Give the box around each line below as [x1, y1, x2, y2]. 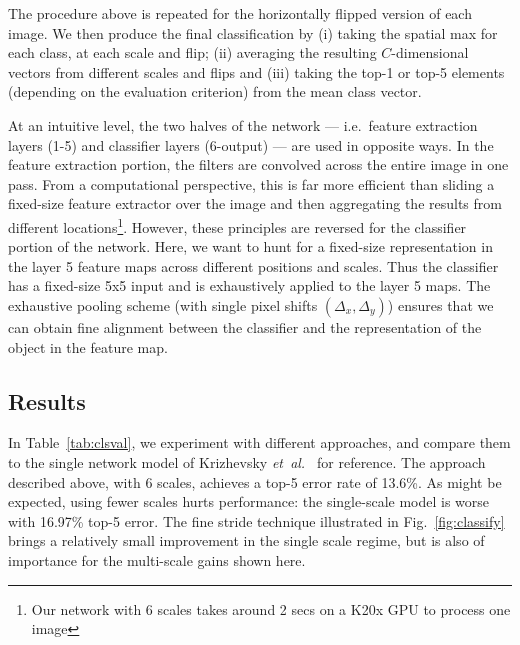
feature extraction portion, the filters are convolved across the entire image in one [8, 154, 509, 175]
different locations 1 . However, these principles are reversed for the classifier [8, 213, 467, 237]
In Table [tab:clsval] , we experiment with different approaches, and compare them [8, 432, 511, 453]
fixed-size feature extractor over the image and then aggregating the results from [8, 193, 502, 214]
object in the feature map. [8, 336, 168, 357]
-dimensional [391, 42, 469, 63]
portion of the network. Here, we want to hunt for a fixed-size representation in [8, 236, 493, 257]
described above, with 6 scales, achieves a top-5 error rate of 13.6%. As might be [8, 471, 502, 492]
